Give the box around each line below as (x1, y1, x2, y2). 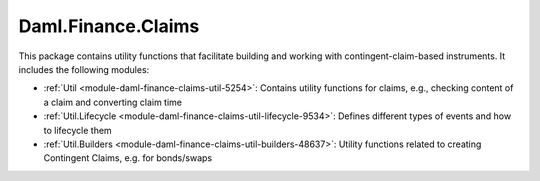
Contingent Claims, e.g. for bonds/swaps (43, 152, 213, 164)
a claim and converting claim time (43, 96, 182, 108)
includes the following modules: (18, 63, 150, 75)
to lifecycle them (43, 124, 112, 136)
